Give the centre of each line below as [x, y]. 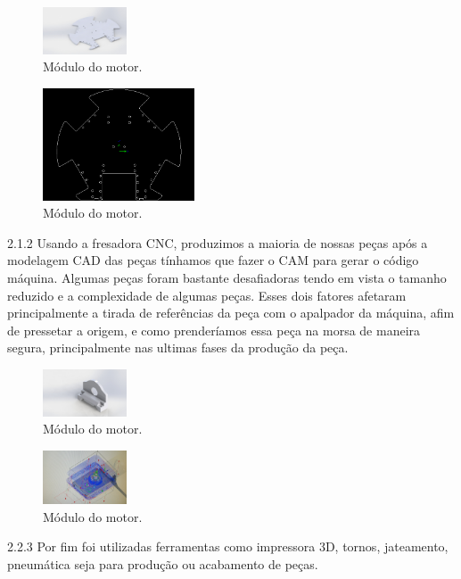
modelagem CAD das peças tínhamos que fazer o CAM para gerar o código [213, 260]
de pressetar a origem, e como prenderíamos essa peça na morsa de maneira [214, 330]
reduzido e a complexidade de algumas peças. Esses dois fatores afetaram [207, 295]
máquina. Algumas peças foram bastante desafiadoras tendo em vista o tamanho [227, 278]
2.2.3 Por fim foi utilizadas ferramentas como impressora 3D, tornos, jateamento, [228, 546]
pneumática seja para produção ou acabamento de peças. [163, 563]
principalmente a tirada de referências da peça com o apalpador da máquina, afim [231, 313]
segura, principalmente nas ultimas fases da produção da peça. [178, 347]
